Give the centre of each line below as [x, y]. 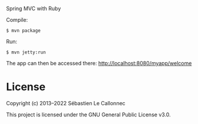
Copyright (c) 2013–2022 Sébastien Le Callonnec [66, 103]
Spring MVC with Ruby [34, 9]
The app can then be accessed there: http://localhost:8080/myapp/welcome [99, 63]
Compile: [17, 20]
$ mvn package [24, 31]
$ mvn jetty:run [26, 52]
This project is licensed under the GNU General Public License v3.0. [88, 115]
